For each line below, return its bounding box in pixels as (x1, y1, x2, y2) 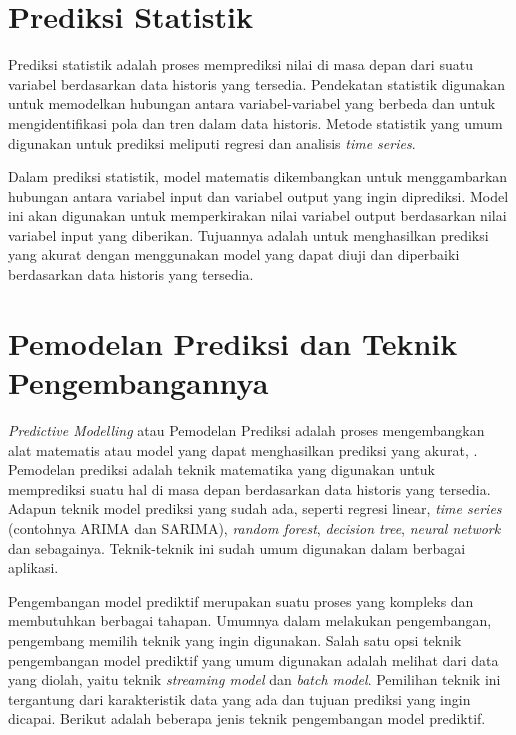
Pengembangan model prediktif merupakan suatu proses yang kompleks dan (8, 590, 474, 611)
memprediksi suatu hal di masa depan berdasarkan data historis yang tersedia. (8, 478, 491, 499)
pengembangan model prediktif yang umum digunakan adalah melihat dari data (8, 649, 499, 670)
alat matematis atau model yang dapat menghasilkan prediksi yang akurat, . (8, 439, 478, 460)
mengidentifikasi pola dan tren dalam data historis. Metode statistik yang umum (8, 112, 503, 133)
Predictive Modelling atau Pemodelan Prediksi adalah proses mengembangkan (8, 419, 485, 440)
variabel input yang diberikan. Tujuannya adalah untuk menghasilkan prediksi (8, 224, 489, 245)
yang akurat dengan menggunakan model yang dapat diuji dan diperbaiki (8, 244, 460, 265)
